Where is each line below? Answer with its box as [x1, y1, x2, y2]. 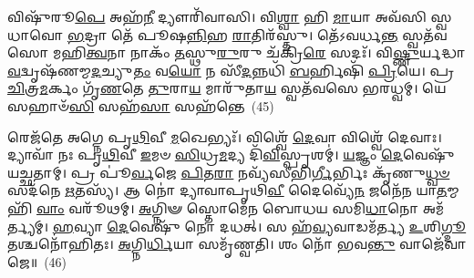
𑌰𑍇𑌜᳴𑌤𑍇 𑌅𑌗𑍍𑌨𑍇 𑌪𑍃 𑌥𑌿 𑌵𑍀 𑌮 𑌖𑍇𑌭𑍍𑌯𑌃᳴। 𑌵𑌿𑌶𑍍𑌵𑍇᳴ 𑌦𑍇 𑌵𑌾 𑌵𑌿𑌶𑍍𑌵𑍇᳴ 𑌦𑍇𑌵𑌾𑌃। [7, 127, 442, 146]
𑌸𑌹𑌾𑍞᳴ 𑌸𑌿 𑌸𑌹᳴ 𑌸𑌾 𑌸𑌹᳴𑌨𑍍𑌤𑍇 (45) [7, 96, 274, 115]
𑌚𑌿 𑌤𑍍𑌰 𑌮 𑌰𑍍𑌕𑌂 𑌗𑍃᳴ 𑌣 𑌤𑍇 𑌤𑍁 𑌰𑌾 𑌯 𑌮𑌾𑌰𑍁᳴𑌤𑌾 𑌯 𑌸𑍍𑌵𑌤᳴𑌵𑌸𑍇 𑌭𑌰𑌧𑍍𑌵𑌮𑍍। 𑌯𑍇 [7, 78, 447, 98]
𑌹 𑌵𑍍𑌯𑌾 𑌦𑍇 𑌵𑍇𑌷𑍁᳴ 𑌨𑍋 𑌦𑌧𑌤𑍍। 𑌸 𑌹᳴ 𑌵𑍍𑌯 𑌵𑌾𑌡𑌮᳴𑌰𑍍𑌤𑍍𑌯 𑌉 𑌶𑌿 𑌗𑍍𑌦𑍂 [52, 216, 467, 235]
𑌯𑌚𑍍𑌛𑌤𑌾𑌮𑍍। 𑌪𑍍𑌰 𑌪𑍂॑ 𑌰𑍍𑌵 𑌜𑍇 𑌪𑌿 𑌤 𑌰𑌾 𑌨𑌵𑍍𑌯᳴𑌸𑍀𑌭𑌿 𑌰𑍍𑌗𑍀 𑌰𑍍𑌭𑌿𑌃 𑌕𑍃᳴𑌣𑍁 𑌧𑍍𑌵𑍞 [7, 162, 450, 181]
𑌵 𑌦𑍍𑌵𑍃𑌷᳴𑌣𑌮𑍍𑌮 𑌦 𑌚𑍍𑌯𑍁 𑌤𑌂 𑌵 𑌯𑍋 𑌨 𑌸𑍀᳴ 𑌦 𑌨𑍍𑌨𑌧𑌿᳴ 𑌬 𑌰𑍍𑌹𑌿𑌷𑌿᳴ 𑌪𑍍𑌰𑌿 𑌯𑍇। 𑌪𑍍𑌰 [7, 60, 455, 79]
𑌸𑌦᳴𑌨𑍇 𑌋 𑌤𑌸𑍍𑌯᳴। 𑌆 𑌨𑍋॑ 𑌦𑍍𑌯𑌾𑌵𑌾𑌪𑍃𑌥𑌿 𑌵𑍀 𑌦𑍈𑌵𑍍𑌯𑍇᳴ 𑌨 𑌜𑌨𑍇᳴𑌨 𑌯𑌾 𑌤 [7, 180, 448, 200]
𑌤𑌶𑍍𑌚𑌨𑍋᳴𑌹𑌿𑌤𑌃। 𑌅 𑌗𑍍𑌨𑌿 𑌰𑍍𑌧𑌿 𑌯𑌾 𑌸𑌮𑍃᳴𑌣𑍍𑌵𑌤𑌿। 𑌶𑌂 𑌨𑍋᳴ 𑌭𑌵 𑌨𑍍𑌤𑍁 [7, 234, 396, 253]
